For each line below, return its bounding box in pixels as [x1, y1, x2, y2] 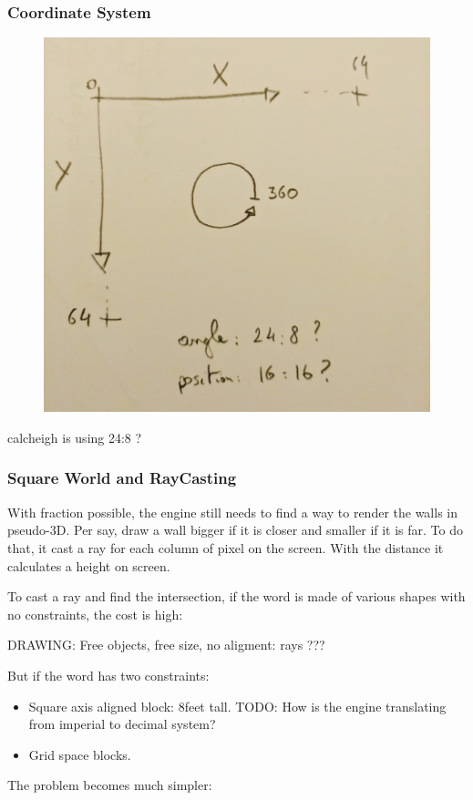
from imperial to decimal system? [28, 714, 216, 733]
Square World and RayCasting [7, 467, 237, 489]
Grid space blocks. [28, 744, 131, 764]
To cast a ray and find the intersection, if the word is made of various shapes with [7, 587, 466, 606]
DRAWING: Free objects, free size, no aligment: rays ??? [7, 635, 325, 654]
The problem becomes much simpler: [7, 775, 212, 795]
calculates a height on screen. [7, 556, 170, 575]
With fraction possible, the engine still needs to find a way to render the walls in [7, 502, 458, 521]
